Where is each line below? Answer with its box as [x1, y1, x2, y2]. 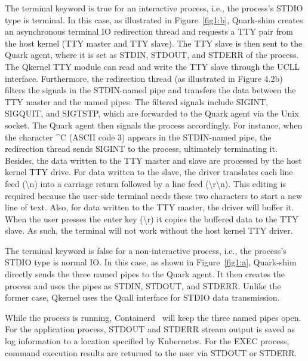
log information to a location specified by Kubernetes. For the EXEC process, [5, 335, 289, 347]
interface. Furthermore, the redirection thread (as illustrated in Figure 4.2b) [5, 72, 283, 84]
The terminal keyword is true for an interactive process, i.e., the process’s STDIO [5, 2, 303, 14]
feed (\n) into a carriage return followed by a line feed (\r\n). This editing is [5, 177, 286, 189]
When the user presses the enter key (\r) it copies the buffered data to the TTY [5, 212, 298, 225]
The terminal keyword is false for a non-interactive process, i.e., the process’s [5, 244, 287, 256]
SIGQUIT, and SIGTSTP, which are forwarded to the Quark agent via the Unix [5, 107, 299, 120]
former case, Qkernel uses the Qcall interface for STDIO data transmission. [5, 291, 280, 304]
